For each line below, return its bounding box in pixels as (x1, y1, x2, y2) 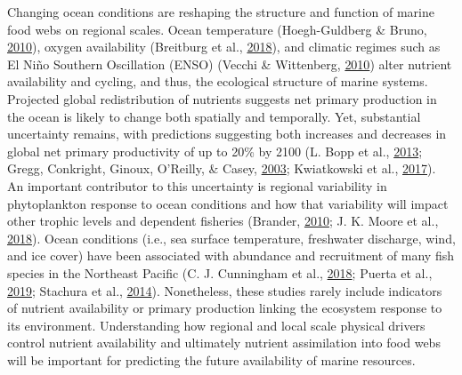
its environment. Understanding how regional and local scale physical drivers (7, 315, 426, 334)
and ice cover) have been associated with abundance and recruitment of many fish (7, 246, 454, 265)
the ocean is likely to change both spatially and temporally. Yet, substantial (7, 107, 421, 125)
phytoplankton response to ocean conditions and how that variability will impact (7, 194, 449, 212)
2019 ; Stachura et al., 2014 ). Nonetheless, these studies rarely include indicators (7, 281, 442, 299)
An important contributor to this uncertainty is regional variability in (7, 176, 387, 195)
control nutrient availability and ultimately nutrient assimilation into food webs (7, 333, 441, 352)
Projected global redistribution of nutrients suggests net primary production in (7, 89, 437, 108)
